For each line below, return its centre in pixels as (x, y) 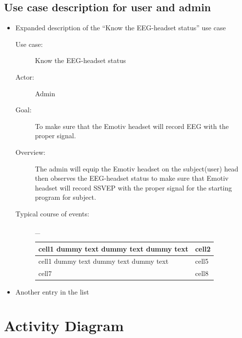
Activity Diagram (64, 326)
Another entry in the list (52, 292)
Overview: (30, 152)
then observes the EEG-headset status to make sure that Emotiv (132, 178)
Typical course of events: (52, 213)
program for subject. (65, 197)
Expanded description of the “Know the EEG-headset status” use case (121, 28)
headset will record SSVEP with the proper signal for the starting (133, 187)
